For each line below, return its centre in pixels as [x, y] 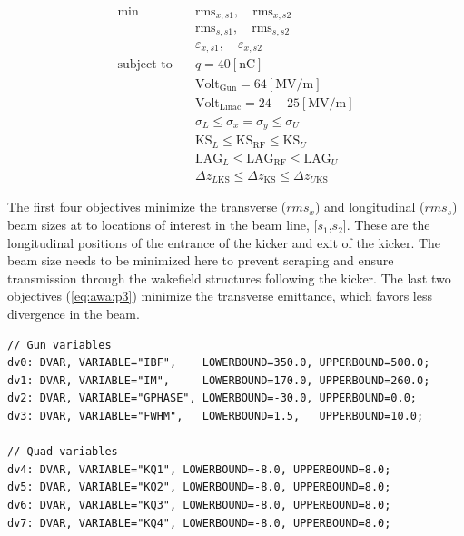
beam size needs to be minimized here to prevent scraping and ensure [201, 260]
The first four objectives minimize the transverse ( [147, 207]
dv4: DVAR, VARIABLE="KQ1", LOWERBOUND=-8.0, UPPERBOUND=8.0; [199, 469]
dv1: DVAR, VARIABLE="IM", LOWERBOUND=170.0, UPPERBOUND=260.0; [219, 380]
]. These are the [386, 225]
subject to [145, 65]
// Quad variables [63, 452]
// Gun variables [59, 345]
